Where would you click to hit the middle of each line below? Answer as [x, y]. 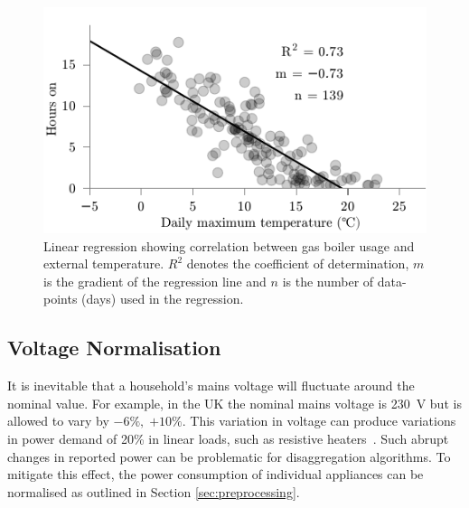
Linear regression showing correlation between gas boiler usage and [229, 245]
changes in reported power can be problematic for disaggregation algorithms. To [229, 456]
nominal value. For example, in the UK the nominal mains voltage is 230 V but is [234, 403]
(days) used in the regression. [163, 299]
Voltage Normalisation [114, 348]
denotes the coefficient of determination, [298, 263]
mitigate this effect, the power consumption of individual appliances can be [216, 474]
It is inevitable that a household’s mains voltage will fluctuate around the [211, 386]
